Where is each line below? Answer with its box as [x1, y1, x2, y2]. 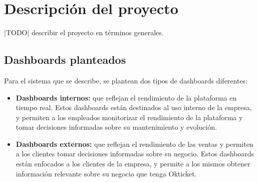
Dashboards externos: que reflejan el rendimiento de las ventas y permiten [16, 138, 253, 149]
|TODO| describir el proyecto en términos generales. [4, 27, 164, 38]
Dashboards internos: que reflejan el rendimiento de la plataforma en [16, 92, 237, 103]
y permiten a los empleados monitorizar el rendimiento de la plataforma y [16, 112, 243, 122]
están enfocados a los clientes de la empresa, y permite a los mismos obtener [16, 158, 250, 169]
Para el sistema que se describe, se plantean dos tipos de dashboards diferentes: [4, 75, 248, 85]
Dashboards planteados [4, 52, 126, 67]
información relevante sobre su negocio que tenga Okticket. [16, 168, 197, 178]
